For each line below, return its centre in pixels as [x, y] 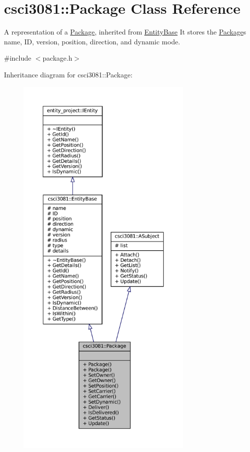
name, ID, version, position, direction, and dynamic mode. [92, 41]
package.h [57, 58]
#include [18, 58]
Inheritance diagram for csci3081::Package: [68, 74]
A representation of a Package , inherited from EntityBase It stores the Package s [125, 32]
